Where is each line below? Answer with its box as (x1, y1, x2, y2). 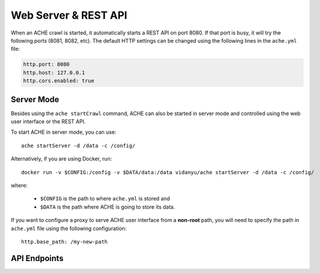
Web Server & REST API (11, 9, 128, 22)
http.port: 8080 (23, 61, 70, 68)
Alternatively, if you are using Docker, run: (11, 155, 112, 162)
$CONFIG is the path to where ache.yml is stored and (40, 195, 170, 202)
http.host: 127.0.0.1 (23, 69, 85, 76)
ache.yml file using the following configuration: (11, 225, 127, 232)
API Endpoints (11, 253, 64, 263)
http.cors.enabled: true (23, 78, 95, 84)
